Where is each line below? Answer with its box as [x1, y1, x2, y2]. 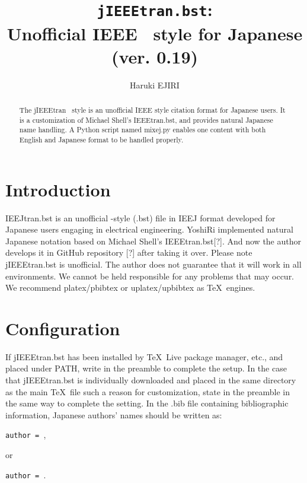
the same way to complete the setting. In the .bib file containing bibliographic [5, 397, 289, 409]
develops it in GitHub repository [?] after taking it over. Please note [5, 246, 252, 259]
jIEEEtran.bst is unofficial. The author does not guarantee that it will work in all [5, 258, 302, 270]
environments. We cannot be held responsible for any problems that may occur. [5, 269, 295, 282]
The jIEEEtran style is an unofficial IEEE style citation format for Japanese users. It [19, 105, 286, 115]
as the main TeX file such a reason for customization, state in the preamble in [5, 385, 290, 398]
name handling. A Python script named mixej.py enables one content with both [19, 125, 266, 135]
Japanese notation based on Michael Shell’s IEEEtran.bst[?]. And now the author [5, 234, 301, 247]
